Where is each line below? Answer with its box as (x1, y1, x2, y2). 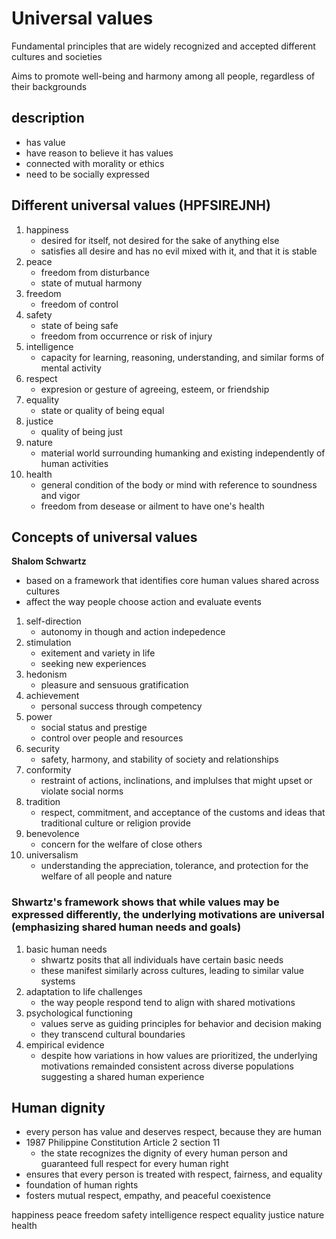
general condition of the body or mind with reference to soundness (40, 478, 318, 491)
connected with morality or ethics (25, 157, 165, 169)
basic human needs (25, 943, 108, 955)
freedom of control (40, 298, 119, 310)
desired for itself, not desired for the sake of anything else (40, 234, 280, 246)
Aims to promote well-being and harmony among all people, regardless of (11, 70, 316, 82)
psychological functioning (25, 1007, 133, 1019)
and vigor (40, 489, 81, 501)
